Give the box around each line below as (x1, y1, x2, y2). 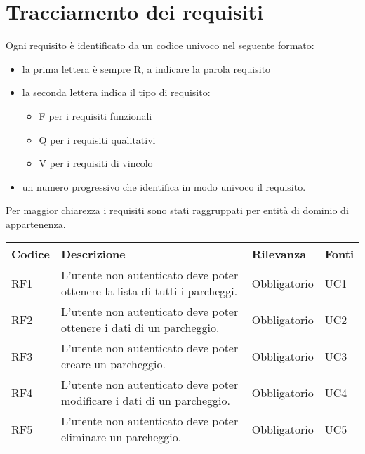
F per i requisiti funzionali (39, 108, 152, 123)
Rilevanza (251, 246, 307, 262)
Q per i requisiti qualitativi (39, 132, 156, 147)
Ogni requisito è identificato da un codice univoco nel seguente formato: (6, 38, 314, 53)
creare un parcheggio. (60, 356, 166, 373)
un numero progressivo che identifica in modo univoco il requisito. (22, 179, 306, 194)
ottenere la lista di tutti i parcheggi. (60, 283, 238, 300)
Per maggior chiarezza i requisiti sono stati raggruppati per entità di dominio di (6, 203, 349, 218)
